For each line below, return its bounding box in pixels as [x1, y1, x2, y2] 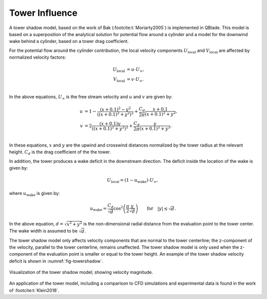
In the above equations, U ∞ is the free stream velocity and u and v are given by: [9, 94, 173, 101]
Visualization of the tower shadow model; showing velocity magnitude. [9, 269, 153, 275]
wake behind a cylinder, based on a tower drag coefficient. [9, 38, 129, 44]
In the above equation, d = [9, 221, 64, 227]
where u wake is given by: [9, 190, 60, 197]
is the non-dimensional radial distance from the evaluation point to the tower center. [83, 221, 254, 227]
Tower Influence [9, 7, 78, 18]
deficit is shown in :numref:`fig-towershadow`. [9, 258, 103, 264]
